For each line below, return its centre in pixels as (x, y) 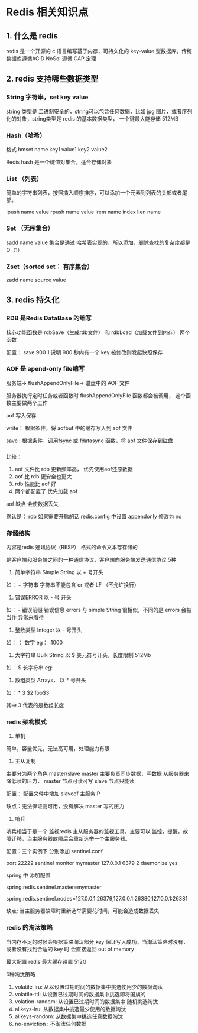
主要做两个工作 (29, 403)
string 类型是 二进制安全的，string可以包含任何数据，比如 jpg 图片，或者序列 (99, 111)
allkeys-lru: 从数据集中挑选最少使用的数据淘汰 (70, 1009)
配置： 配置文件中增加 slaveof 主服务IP (53, 794)
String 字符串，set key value (47, 97)
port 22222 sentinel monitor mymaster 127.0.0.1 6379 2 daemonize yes (92, 863)
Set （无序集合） (30, 228)
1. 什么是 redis (32, 36)
